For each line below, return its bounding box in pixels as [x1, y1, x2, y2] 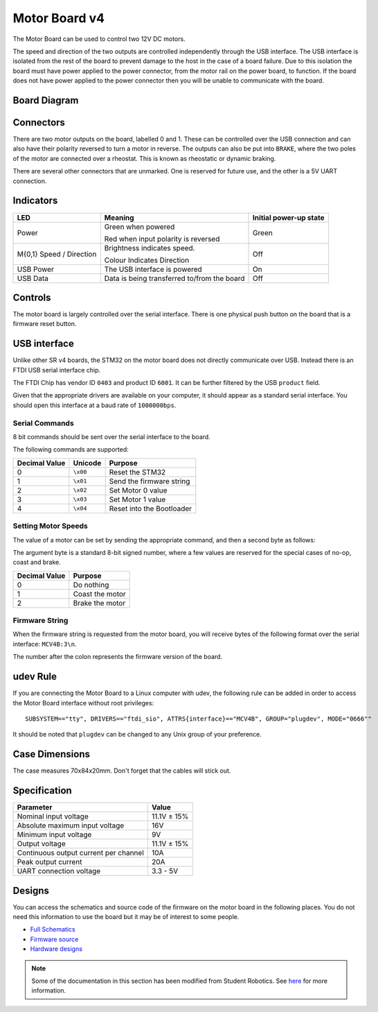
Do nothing [73, 580, 109, 590]
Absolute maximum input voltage [17, 821, 125, 830]
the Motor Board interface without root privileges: [12, 698, 154, 707]
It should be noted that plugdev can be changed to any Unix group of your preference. [12, 730, 262, 739]
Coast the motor [73, 589, 126, 599]
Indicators [12, 195, 58, 207]
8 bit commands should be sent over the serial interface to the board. [12, 433, 210, 441]
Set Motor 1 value [109, 495, 166, 504]
